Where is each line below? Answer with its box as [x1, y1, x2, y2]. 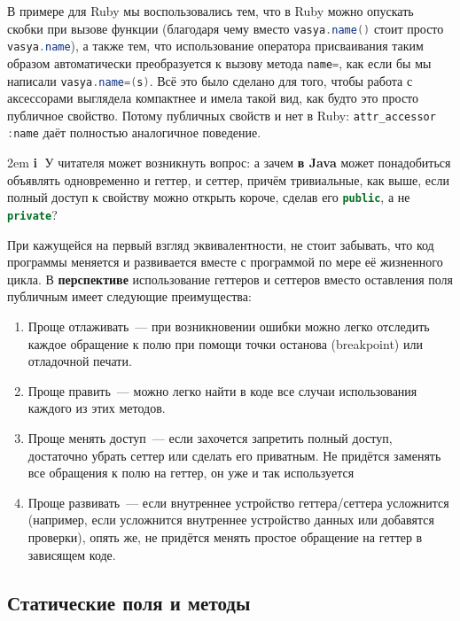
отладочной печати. [27, 352, 132, 370]
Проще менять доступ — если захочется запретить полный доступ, [27, 428, 393, 446]
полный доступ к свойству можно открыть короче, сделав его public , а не [7, 188, 410, 206]
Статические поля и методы [7, 588, 251, 616]
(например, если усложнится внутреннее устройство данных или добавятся [27, 510, 434, 529]
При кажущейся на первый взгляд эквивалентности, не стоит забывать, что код [7, 235, 434, 253]
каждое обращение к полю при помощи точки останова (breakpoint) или [27, 334, 423, 353]
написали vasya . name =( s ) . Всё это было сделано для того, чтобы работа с [7, 71, 413, 89]
